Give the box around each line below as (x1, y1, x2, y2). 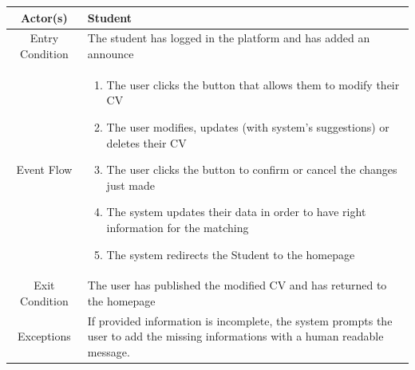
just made (106, 176, 155, 193)
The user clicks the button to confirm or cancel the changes (106, 161, 397, 178)
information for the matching (106, 218, 249, 235)
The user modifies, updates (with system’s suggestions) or (106, 118, 389, 135)
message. (87, 344, 130, 360)
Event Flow (16, 161, 73, 178)
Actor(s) (21, 9, 68, 26)
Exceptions (18, 328, 71, 344)
